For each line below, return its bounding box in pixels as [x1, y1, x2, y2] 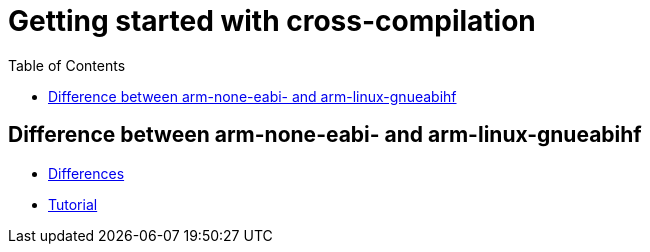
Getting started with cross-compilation [8, 4, 536, 38]
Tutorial [48, 195, 98, 213]
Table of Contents [8, 56, 126, 74]
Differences [48, 164, 125, 182]
